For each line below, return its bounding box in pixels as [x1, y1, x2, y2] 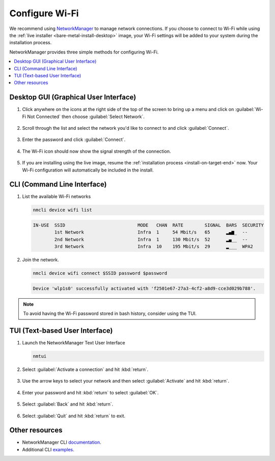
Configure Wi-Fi [9, 8, 79, 19]
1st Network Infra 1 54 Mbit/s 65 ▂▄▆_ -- [54, 229, 248, 235]
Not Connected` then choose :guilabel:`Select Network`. [27, 113, 145, 120]
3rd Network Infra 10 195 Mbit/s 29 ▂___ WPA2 [54, 244, 253, 249]
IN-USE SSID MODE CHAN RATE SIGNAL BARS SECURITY [33, 222, 264, 228]
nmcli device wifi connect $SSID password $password [33, 270, 168, 276]
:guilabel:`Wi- [235, 106, 263, 112]
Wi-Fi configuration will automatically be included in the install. [22, 167, 154, 173]
